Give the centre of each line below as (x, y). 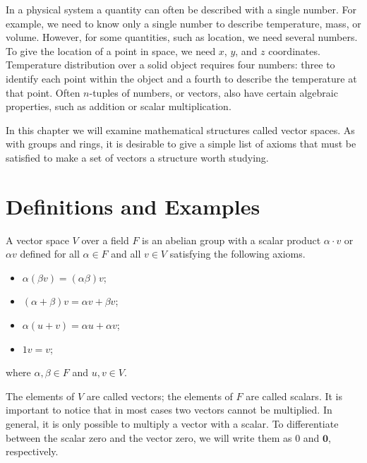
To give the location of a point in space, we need (111, 50)
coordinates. (294, 50)
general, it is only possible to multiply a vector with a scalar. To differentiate (172, 423)
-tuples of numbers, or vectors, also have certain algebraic (213, 92)
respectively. (32, 451)
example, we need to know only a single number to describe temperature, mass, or (183, 23)
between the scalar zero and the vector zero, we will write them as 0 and (163, 437)
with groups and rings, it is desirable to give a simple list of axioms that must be (181, 144)
